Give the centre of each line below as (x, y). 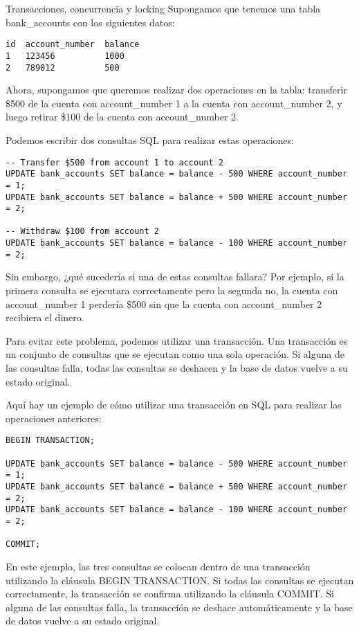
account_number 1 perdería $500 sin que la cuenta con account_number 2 (164, 304)
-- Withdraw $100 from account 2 (82, 232)
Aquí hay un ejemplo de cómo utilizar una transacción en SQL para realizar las (174, 405)
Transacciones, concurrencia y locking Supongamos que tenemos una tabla (163, 8)
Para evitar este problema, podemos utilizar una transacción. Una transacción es (177, 340)
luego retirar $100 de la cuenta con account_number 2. (122, 117)
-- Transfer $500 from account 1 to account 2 (114, 162)
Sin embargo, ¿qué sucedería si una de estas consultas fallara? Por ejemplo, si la (175, 277)
